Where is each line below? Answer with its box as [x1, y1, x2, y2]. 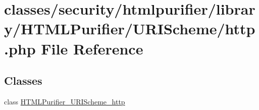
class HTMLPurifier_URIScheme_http [4, 96, 125, 106]
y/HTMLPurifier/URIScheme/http [4, 18, 255, 39]
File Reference [41, 38, 143, 59]
